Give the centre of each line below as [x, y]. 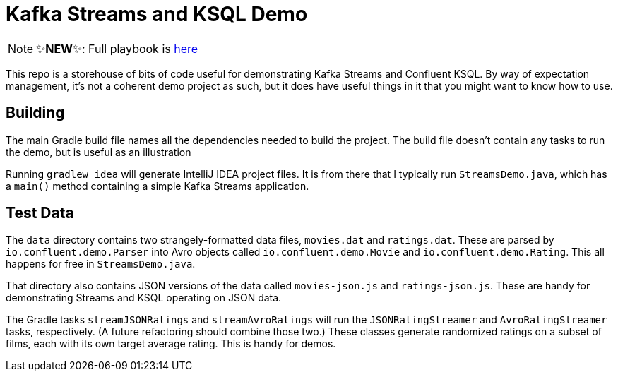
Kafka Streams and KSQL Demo [157, 14]
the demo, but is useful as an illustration [99, 152]
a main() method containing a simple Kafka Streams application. [158, 186]
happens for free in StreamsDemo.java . [101, 264]
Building [35, 113]
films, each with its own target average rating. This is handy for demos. [171, 344]
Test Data [40, 213]
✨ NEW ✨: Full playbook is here [117, 48]
